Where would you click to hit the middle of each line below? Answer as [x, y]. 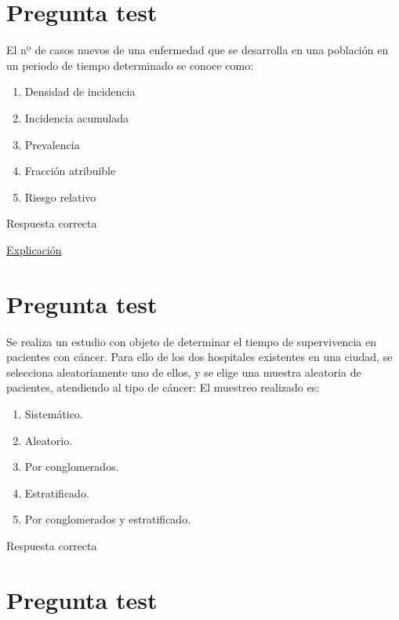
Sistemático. [54, 413]
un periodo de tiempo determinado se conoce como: [130, 65]
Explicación [34, 249]
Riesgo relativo [60, 197]
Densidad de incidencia [80, 91]
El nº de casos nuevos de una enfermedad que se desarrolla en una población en [198, 50]
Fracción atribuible [70, 171]
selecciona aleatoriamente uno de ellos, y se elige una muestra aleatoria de [184, 372]
